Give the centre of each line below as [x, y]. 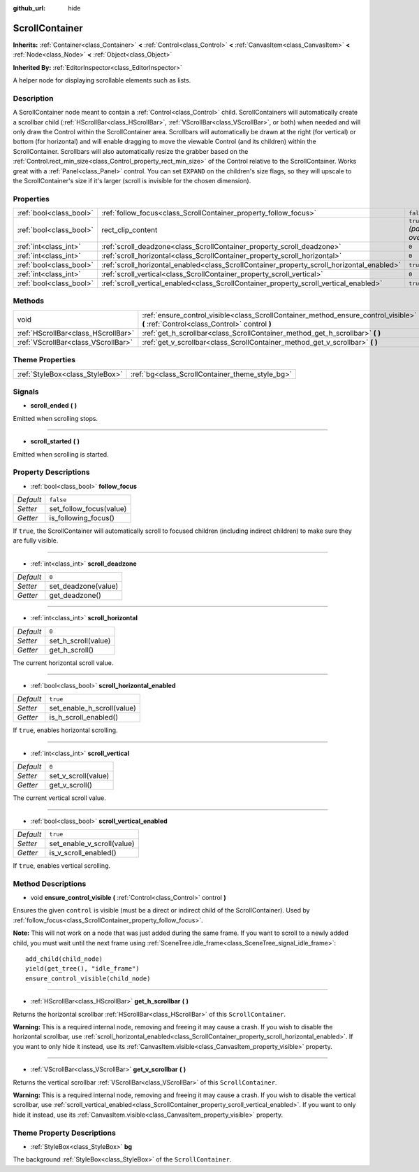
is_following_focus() [82, 518]
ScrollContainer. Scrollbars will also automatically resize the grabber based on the [131, 151]
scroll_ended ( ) [54, 406]
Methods [29, 301]
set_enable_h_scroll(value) [93, 708]
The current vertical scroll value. [59, 798]
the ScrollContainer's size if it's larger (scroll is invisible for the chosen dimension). [132, 180]
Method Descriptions [50, 883]
